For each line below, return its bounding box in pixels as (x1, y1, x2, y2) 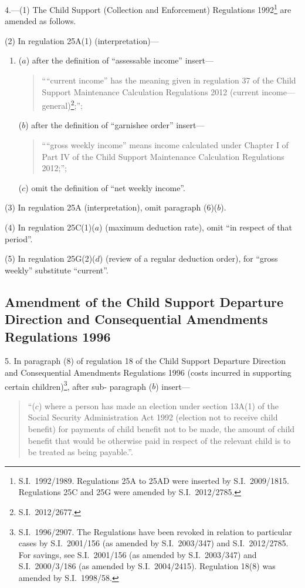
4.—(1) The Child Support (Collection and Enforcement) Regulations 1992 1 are (5, 2, 292, 15)
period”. (5, 232, 33, 245)
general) (42, 99, 71, 111)
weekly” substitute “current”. (5, 263, 109, 276)
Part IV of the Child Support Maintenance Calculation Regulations (42, 150, 284, 162)
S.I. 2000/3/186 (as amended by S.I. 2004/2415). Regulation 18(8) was (18, 560, 276, 572)
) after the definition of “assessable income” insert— (26, 54, 213, 66)
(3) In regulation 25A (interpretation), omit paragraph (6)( (5, 201, 218, 213)
